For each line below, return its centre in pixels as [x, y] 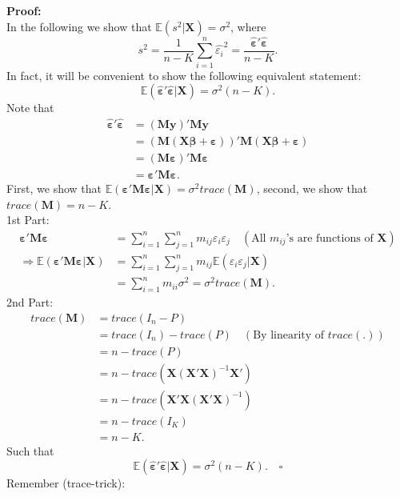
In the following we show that [79, 26]
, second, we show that [312, 188]
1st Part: [28, 220]
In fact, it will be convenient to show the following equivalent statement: [184, 75]
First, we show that [54, 188]
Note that [30, 108]
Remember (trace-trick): [66, 483]
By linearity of [289, 335]
